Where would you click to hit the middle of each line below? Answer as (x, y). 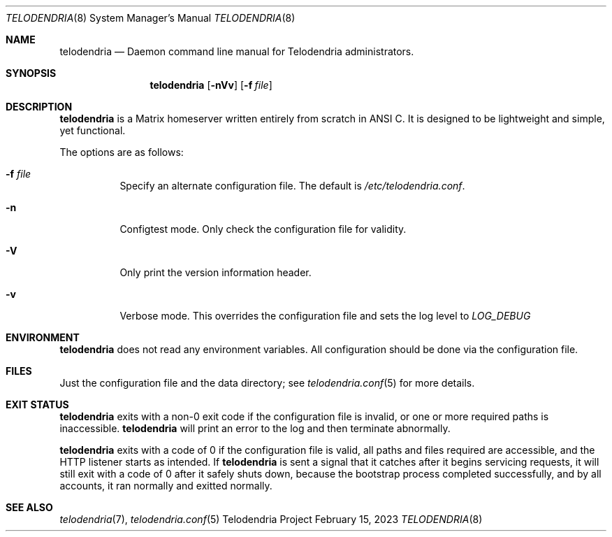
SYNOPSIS (31, 73)
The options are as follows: (122, 152)
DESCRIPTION (39, 107)
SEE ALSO (29, 507)
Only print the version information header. (216, 272)
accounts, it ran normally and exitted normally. (166, 486)
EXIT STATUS (37, 404)
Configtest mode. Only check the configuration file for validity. (263, 229)
